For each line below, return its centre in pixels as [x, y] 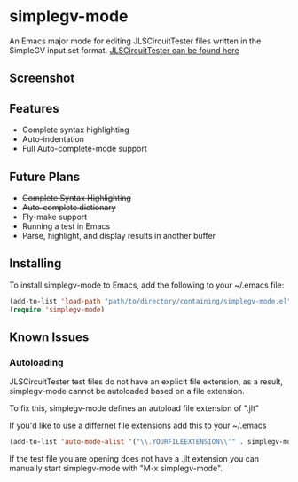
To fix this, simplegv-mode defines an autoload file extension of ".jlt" [134, 408]
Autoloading [36, 362]
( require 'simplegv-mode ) [57, 309]
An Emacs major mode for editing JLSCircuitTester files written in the [135, 41]
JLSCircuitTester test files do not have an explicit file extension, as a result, [146, 382]
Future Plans [45, 176]
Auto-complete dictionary [69, 207]
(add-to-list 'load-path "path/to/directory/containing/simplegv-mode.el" [150, 301]
